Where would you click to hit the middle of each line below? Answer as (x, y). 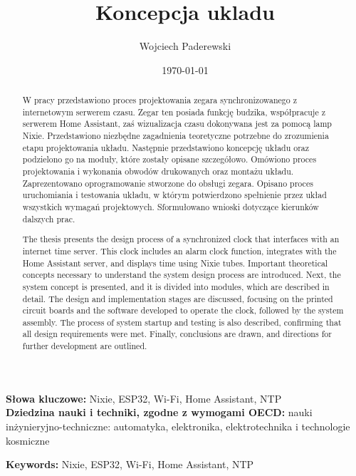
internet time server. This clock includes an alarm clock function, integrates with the (179, 250)
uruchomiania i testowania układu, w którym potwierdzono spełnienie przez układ (174, 195)
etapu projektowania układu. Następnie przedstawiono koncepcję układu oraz (166, 147)
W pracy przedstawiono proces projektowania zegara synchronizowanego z (159, 100)
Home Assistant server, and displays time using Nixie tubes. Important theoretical (175, 263)
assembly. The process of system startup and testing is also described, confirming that (182, 322)
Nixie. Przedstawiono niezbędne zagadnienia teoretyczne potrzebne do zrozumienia (176, 136)
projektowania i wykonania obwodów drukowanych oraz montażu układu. (158, 171)
